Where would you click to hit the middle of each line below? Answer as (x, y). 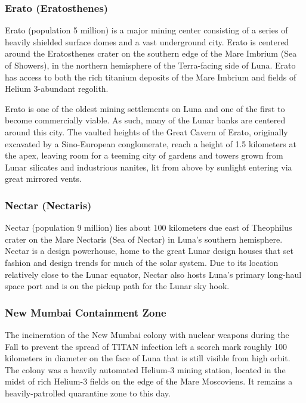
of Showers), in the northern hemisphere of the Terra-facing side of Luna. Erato (150, 65)
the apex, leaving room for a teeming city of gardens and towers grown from (144, 155)
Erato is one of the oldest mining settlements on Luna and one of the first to (145, 108)
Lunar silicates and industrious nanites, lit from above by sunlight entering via (149, 167)
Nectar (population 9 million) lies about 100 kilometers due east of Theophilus (149, 227)
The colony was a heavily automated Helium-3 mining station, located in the (145, 369)
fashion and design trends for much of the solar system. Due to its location (142, 262)
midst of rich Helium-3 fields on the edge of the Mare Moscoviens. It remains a (149, 381)
